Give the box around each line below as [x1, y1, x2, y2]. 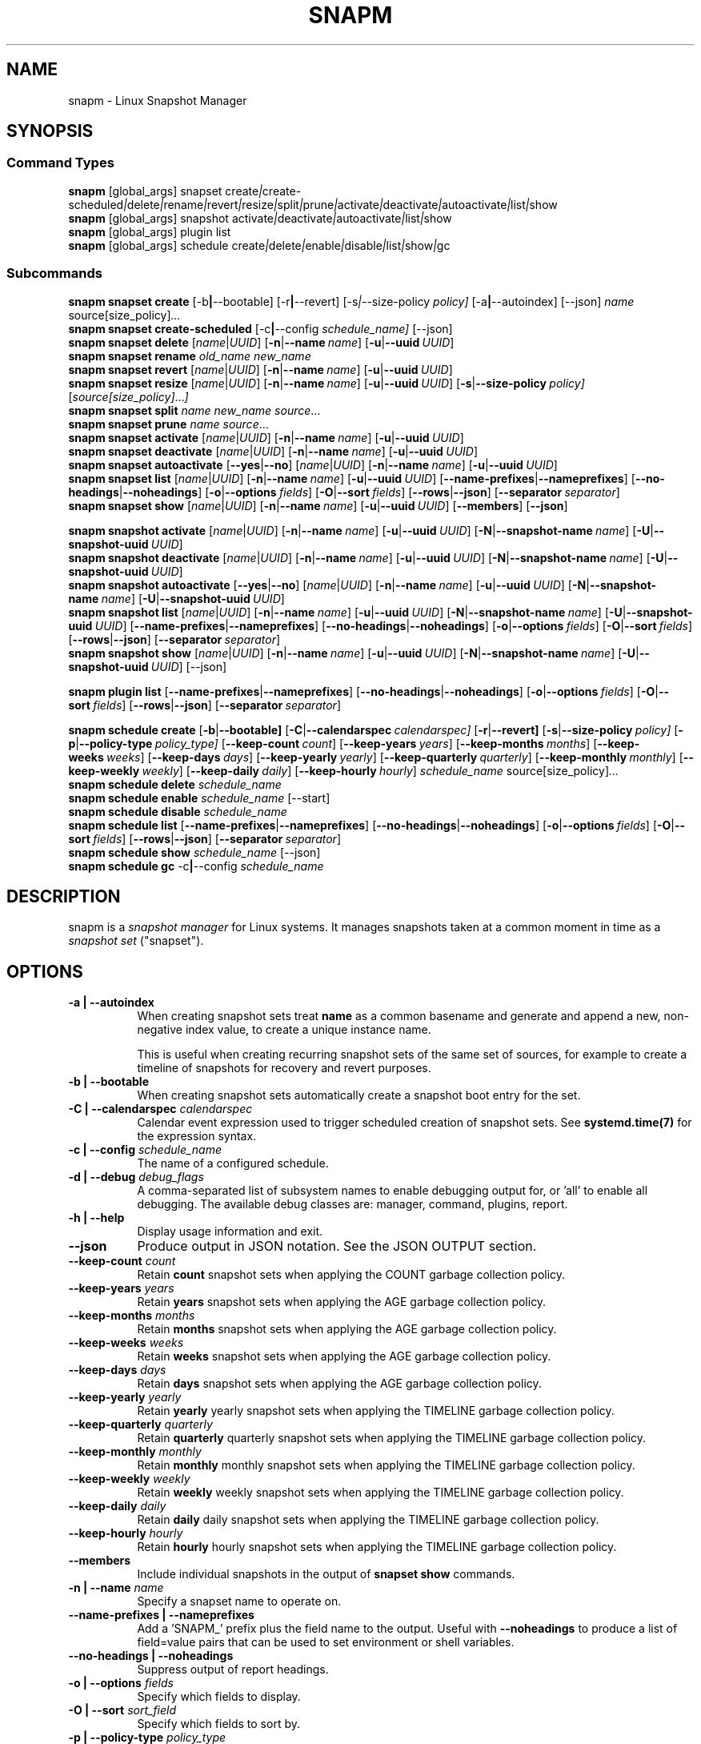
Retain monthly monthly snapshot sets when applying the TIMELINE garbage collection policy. [137, 1458, 635, 1473]
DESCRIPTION [6, 886, 121, 906]
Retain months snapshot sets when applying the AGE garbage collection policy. [137, 1322, 557, 1336]
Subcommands [6, 265, 102, 282]
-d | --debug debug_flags [68, 1170, 204, 1184]
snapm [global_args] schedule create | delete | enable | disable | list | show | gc [68, 238, 451, 252]
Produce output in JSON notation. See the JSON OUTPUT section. [137, 1238, 537, 1255]
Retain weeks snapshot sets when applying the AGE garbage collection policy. [137, 1349, 551, 1364]
